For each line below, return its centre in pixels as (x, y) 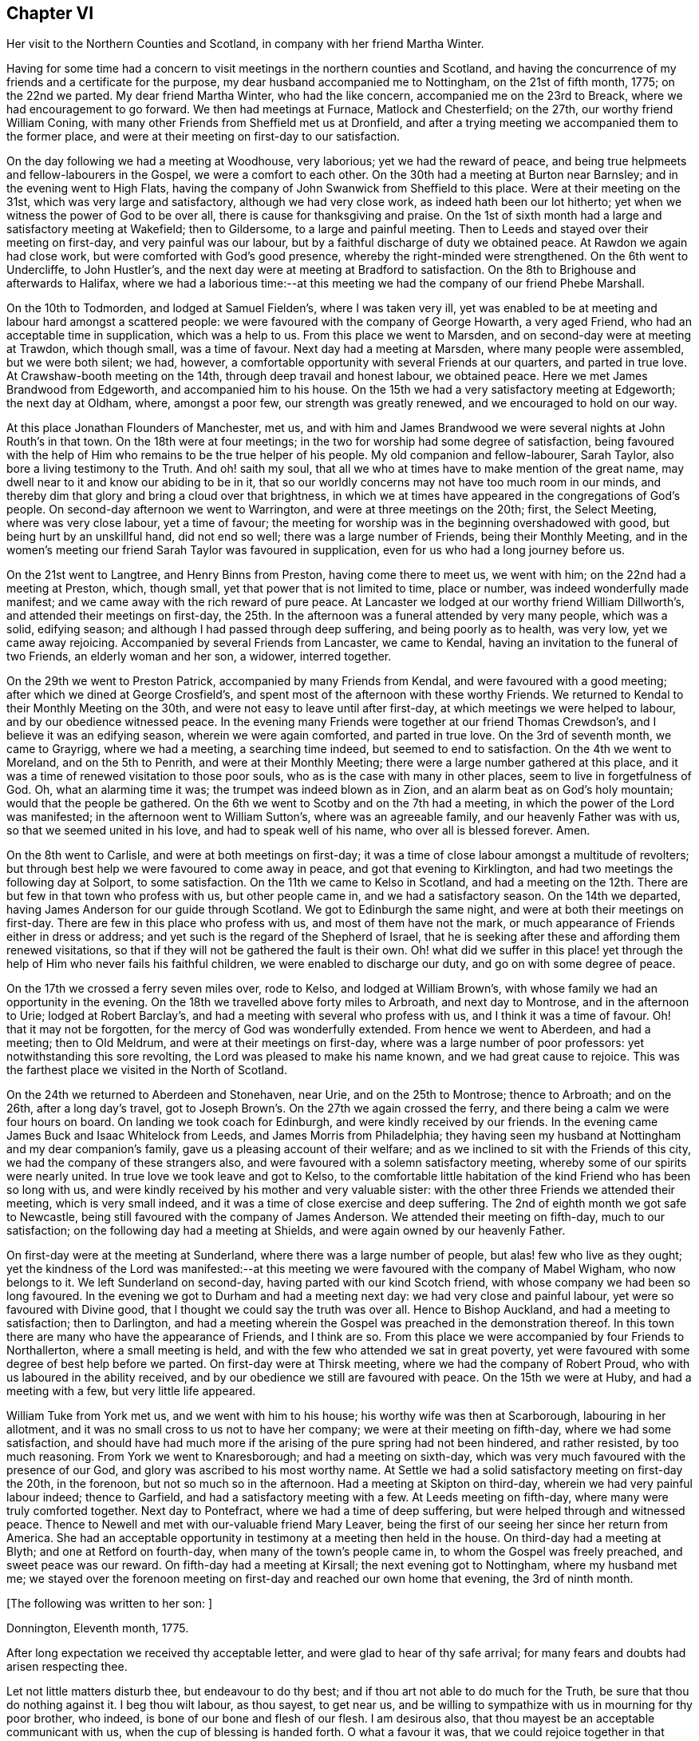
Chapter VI (50, 13)
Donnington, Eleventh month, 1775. (98, 1628)
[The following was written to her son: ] (110, 1604)
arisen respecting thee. (67, 1667)
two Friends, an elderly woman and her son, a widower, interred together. (199, 656)
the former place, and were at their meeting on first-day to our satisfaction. (203, 137)
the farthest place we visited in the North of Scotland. (147, 1070)
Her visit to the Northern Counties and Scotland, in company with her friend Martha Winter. (245, 44)
